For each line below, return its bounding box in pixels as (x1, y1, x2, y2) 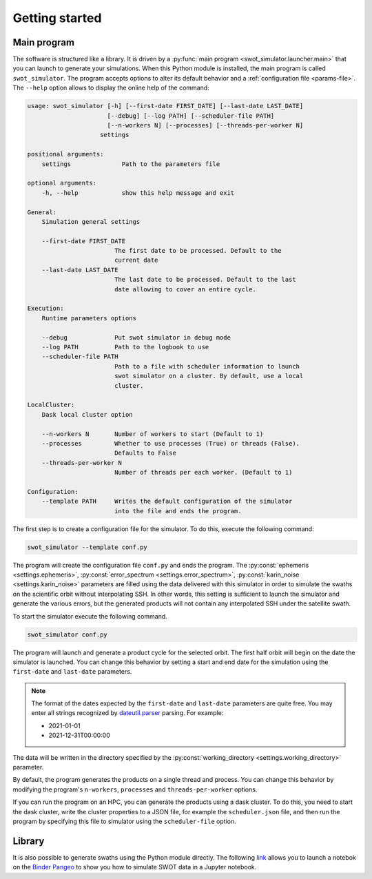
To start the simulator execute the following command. (12, 612, 168, 620)
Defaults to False (114, 449, 177, 457)
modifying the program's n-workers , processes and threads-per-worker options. (12, 785, 258, 794)
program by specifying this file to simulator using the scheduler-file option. (12, 817, 237, 825)
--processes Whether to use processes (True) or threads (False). (41, 439, 300, 447)
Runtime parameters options (41, 314, 137, 322)
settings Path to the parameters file (41, 160, 220, 168)
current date (114, 256, 158, 265)
